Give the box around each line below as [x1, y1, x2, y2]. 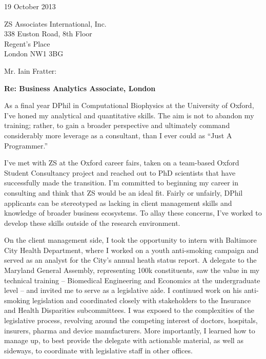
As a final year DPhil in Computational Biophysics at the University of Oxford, [4, 100, 254, 111]
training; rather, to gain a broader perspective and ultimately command [4, 120, 230, 131]
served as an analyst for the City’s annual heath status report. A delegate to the [4, 255, 257, 265]
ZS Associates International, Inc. [4, 18, 107, 29]
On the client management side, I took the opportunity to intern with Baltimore [4, 235, 257, 245]
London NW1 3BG [4, 48, 64, 59]
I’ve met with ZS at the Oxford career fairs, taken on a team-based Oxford [4, 157, 239, 168]
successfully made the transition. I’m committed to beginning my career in [4, 177, 238, 188]
